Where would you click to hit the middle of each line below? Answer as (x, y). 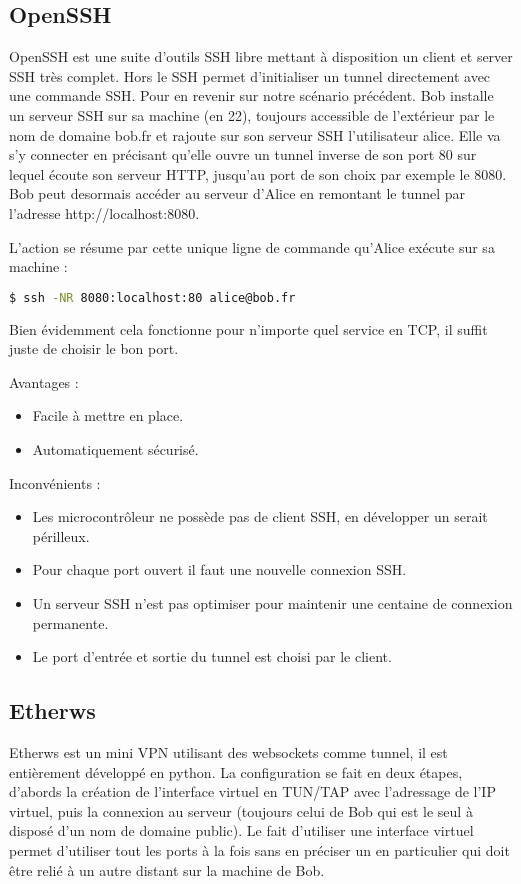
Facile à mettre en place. (108, 415)
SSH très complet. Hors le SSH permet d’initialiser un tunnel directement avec (250, 75)
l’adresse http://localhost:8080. (104, 212)
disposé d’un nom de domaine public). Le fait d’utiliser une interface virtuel (241, 830)
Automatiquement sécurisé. (115, 448)
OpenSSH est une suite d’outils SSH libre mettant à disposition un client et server (261, 56)
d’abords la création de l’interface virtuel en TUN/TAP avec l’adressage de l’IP (252, 791)
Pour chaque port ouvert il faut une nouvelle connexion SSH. (219, 569)
